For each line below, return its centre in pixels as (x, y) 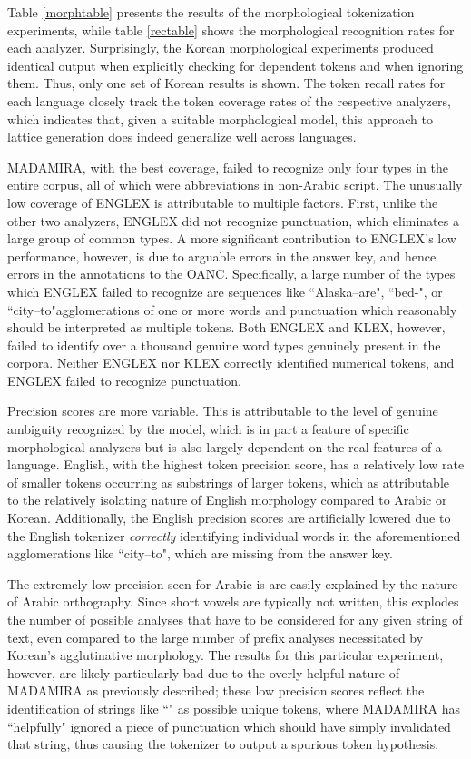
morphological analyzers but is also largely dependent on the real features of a (225, 446)
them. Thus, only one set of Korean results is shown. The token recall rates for (226, 83)
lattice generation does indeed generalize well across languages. (182, 137)
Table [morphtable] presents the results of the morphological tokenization (211, 12)
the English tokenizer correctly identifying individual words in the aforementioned (234, 535)
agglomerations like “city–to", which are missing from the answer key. (200, 553)
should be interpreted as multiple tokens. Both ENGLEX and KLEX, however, (226, 327)
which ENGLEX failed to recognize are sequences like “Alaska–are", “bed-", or (225, 291)
